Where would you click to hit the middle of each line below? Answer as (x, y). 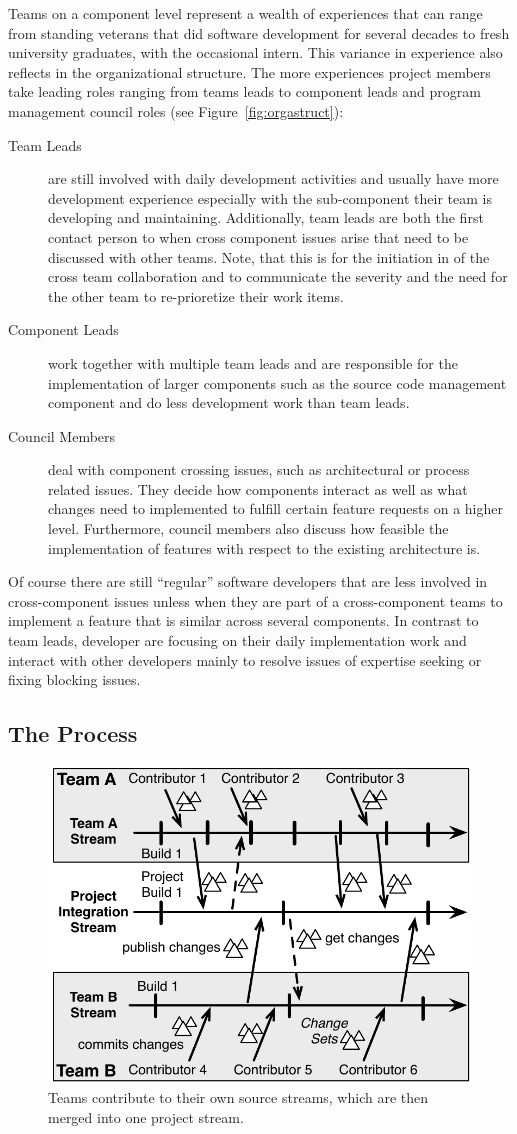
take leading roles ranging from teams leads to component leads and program (244, 91)
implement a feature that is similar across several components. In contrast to (243, 620)
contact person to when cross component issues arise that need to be (258, 236)
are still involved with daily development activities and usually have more (273, 178)
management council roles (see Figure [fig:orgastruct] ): (176, 110)
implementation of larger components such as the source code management (277, 382)
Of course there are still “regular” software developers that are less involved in (248, 581)
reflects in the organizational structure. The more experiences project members (249, 71)
